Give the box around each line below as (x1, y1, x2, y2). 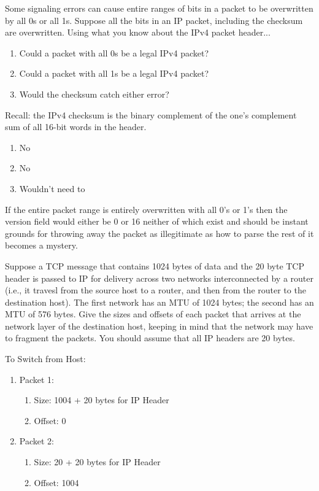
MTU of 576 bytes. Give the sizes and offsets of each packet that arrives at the (5, 307, 301, 320)
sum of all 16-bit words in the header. (5, 120, 147, 133)
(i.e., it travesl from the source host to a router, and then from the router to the (5, 284, 306, 296)
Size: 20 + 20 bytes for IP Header (34, 455, 161, 468)
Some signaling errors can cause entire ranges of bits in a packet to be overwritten (5, 2, 313, 14)
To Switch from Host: (5, 352, 86, 365)
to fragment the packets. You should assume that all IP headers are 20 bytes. (5, 331, 295, 344)
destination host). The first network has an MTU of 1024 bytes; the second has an (5, 295, 314, 308)
